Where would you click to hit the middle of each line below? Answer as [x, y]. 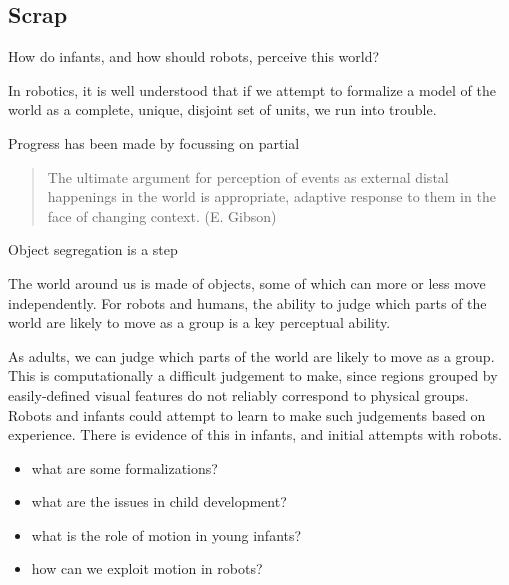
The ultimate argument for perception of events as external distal [248, 176]
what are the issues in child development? [159, 501]
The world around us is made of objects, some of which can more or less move [247, 282]
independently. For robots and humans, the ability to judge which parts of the [247, 302]
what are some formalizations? [124, 467]
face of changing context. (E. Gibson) [162, 215]
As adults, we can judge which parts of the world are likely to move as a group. [251, 355]
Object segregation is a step [93, 249]
